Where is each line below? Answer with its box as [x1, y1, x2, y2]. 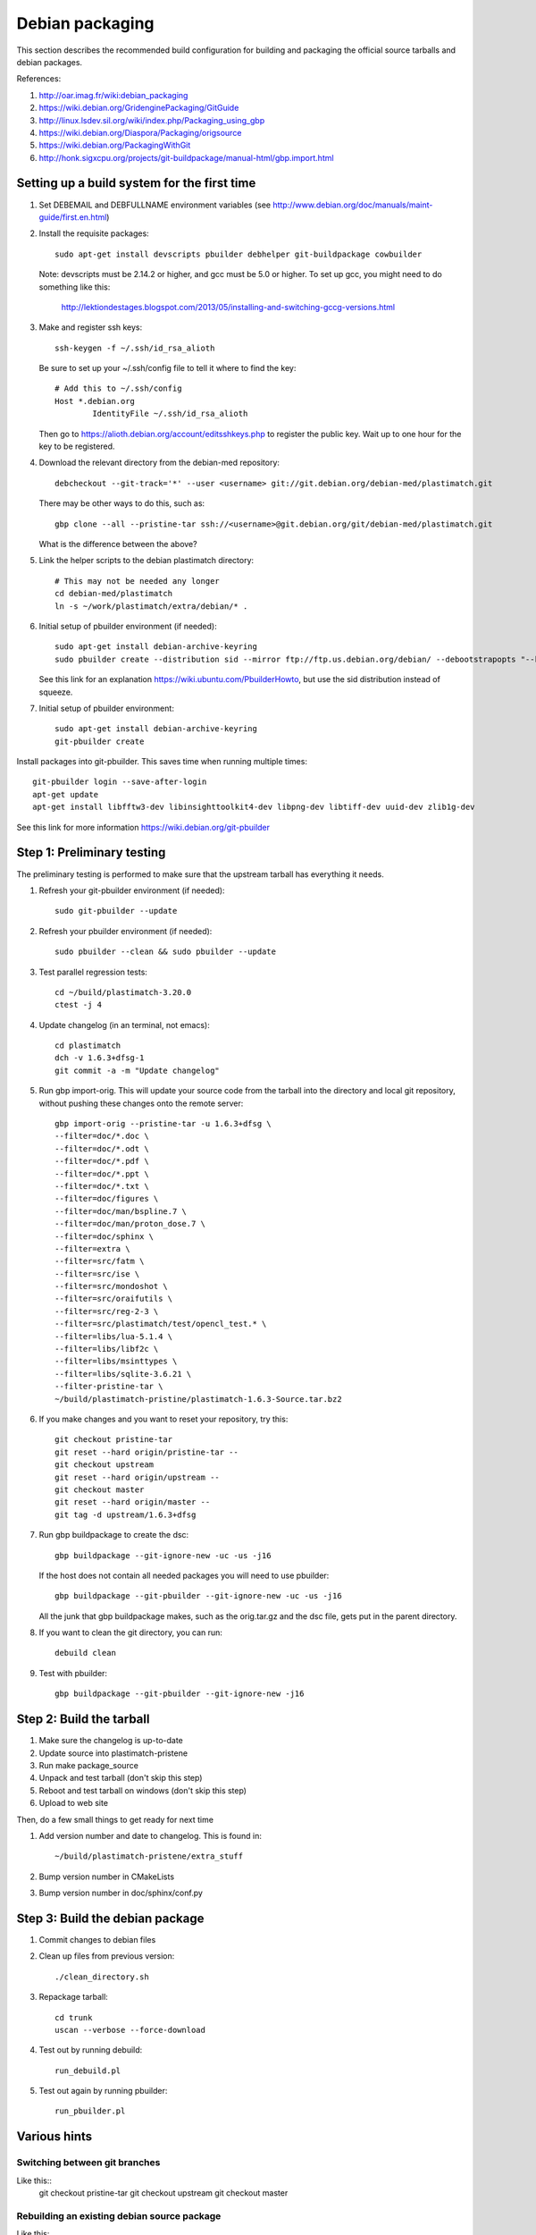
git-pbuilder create [54, 736, 145, 746]
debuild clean [54, 1648, 116, 1658]
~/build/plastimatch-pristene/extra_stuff [54, 1851, 244, 1861]
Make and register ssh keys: [38, 322, 143, 333]
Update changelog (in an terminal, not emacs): [38, 1019, 210, 1030]
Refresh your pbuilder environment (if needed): [38, 925, 213, 936]
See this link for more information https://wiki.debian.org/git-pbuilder [16, 822, 271, 832]
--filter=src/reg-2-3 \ [54, 1306, 159, 1316]
